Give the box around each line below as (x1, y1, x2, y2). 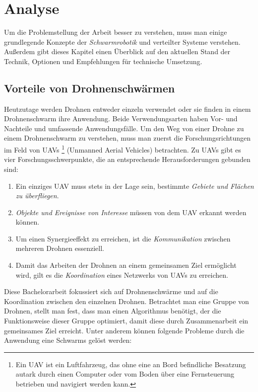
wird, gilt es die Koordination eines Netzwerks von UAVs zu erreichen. (15, 269, 228, 280)
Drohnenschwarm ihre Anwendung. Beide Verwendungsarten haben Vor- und (4, 113, 238, 124)
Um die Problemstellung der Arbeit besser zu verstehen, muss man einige (4, 27, 227, 37)
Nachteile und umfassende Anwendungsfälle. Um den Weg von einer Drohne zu (4, 123, 244, 133)
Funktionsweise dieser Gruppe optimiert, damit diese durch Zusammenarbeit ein (4, 315, 249, 326)
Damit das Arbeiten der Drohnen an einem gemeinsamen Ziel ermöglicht (15, 260, 237, 270)
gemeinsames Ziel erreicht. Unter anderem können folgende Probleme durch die (4, 325, 245, 335)
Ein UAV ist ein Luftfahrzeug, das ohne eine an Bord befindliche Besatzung (15, 359, 246, 369)
